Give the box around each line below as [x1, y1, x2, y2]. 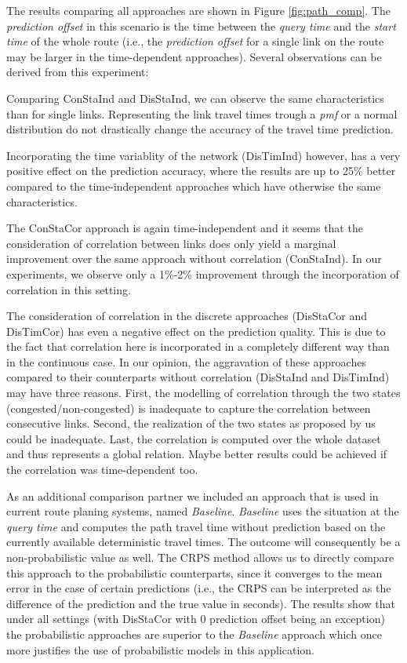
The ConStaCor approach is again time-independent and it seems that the [6, 220, 363, 236]
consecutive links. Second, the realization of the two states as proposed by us [6, 415, 376, 432]
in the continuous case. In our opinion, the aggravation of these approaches [6, 353, 366, 370]
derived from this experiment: [6, 64, 149, 80]
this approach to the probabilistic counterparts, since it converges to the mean [6, 564, 383, 581]
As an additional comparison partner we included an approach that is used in [6, 487, 379, 504]
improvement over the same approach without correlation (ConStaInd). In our [6, 250, 382, 267]
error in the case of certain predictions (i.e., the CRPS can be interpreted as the [6, 580, 391, 596]
